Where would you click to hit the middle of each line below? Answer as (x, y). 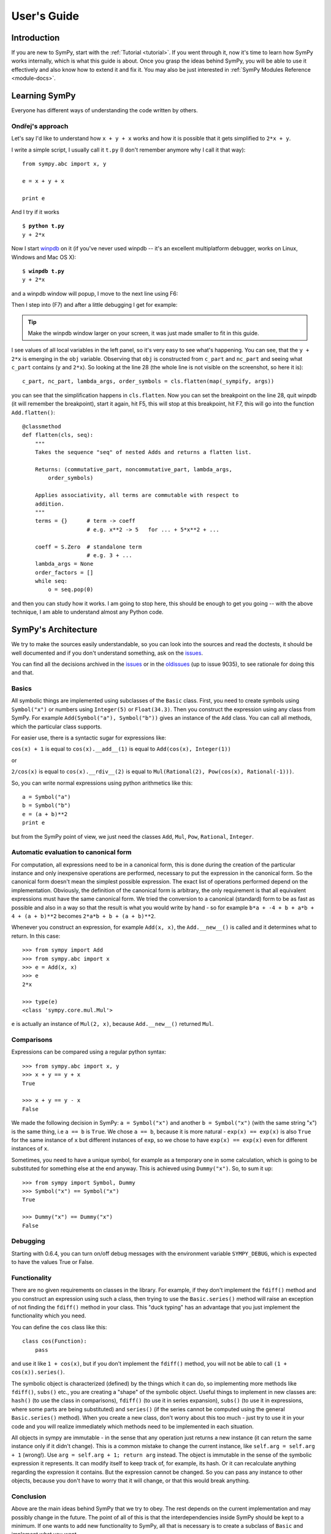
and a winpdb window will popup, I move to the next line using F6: (95, 293)
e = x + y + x (43, 181)
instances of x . (30, 1149)
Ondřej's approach (40, 126)
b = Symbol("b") (47, 806)
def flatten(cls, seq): (58, 435)
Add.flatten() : (33, 412)
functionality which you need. (49, 1316)
